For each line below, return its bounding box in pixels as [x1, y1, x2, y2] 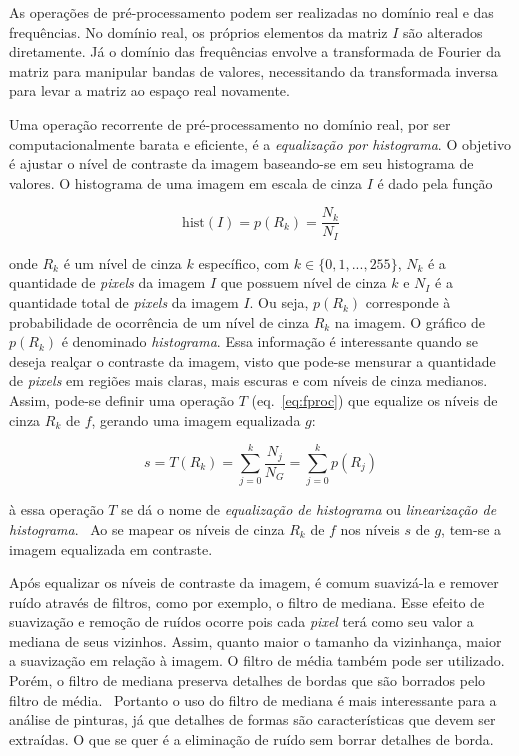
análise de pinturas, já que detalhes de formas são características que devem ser [9, 709, 496, 730]
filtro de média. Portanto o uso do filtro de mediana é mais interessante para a [9, 689, 497, 710]
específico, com [198, 252, 290, 273]
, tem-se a [441, 518, 502, 539]
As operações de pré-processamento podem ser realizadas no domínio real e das [9, 2, 494, 22]
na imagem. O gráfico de [334, 311, 485, 332]
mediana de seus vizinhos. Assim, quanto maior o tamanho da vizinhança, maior [9, 630, 502, 651]
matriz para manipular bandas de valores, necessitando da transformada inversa [9, 60, 498, 81]
